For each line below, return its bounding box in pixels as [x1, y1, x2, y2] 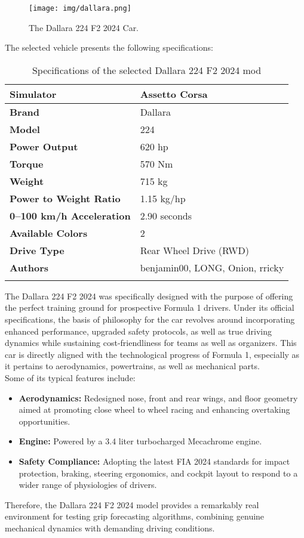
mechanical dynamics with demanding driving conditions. [5, 521, 215, 534]
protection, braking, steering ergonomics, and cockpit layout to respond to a [19, 466, 298, 479]
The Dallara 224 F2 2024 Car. [29, 21, 139, 33]
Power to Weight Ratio [10, 191, 121, 205]
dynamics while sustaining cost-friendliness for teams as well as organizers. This [5, 336, 297, 349]
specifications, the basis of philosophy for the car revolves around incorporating [5, 313, 295, 326]
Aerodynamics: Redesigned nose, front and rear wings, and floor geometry [19, 391, 298, 404]
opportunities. [19, 415, 70, 427]
